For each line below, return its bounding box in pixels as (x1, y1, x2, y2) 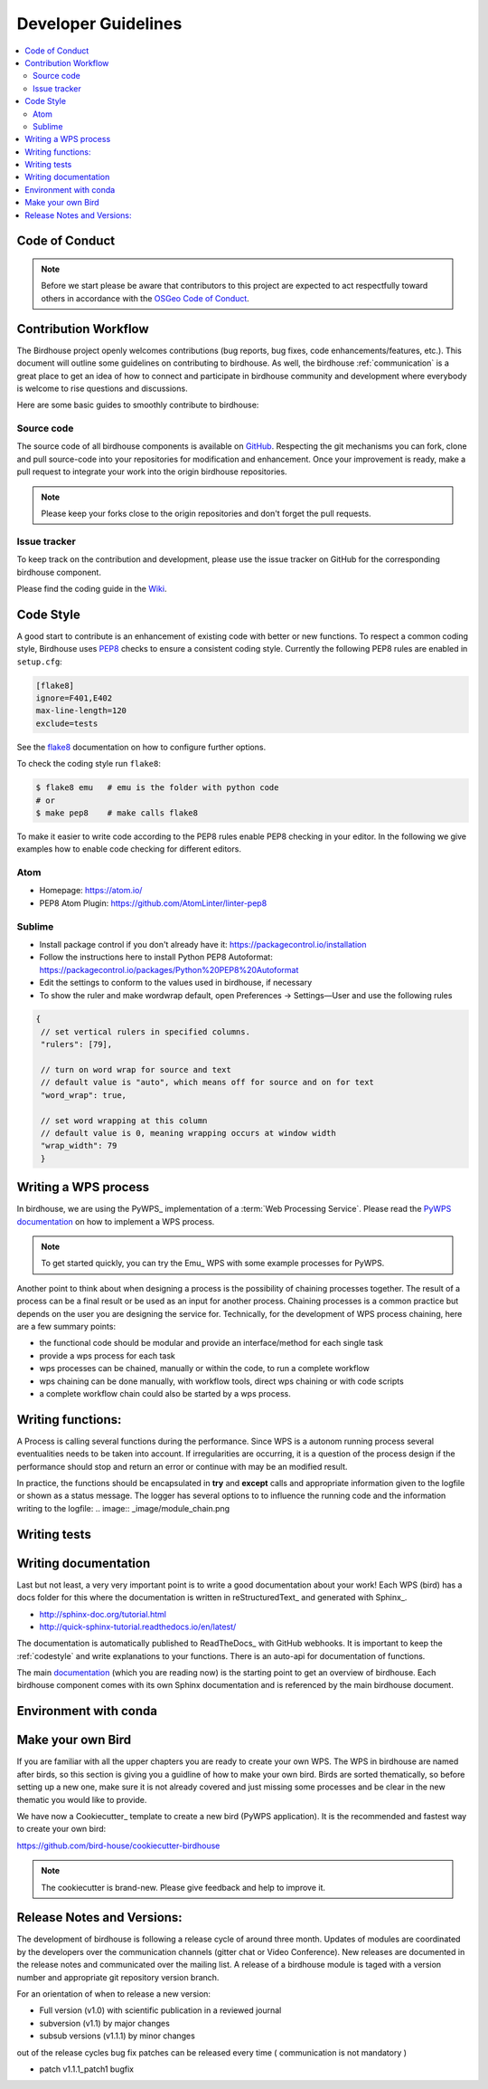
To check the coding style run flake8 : (16, 758, 162, 769)
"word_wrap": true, (41, 1090, 127, 1100)
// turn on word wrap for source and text (41, 1064, 232, 1075)
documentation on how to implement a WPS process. (16, 1216, 215, 1226)
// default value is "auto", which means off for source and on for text (41, 1077, 375, 1088)
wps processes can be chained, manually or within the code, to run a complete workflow (39, 1363, 370, 1374)
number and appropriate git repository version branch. (16, 1971, 220, 1982)
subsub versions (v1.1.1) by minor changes (39, 2030, 196, 2041)
